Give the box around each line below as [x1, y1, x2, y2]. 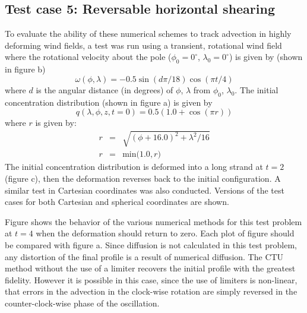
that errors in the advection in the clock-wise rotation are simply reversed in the [5, 285, 297, 298]
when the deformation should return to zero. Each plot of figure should [36, 227, 295, 239]
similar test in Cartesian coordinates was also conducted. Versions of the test [5, 184, 284, 196]
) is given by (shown [229, 50, 303, 63]
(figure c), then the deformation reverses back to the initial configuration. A [5, 172, 281, 184]
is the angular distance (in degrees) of [36, 83, 173, 96]
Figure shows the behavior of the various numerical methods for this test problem [5, 215, 302, 227]
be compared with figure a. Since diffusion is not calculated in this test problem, [5, 238, 297, 251]
